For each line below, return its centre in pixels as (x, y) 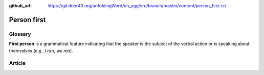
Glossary (20, 34)
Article (17, 63)
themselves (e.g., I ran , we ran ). (41, 50)
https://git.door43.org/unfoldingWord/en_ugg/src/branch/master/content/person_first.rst (137, 6)
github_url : (20, 6)
